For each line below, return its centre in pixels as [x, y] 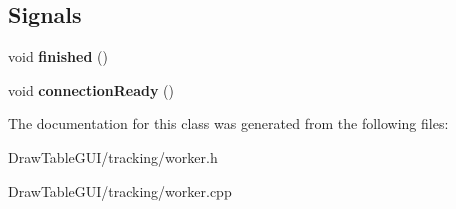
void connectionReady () [91, 89]
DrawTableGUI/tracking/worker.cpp [120, 190]
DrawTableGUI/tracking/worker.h [113, 156]
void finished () [58, 56]
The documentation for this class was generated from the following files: [228, 123]
